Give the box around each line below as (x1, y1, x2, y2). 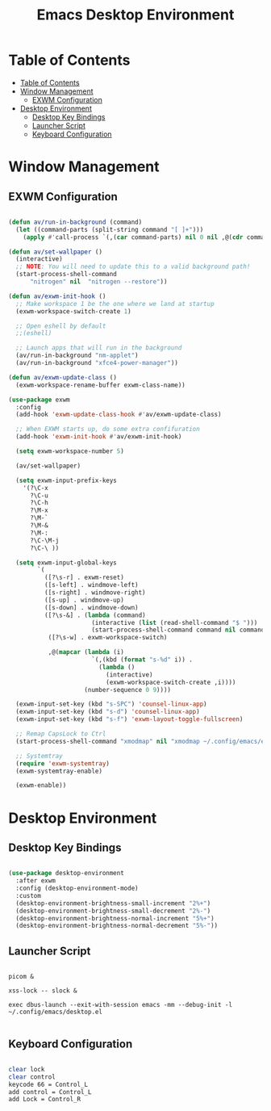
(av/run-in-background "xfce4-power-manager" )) (15, 359, 179, 367)
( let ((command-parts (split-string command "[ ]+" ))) (15, 225, 204, 233)
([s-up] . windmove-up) (44, 596, 125, 604)
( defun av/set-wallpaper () (8, 248, 103, 256)
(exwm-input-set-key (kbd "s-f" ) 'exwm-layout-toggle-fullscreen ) (15, 715, 244, 723)
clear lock (8, 1065, 45, 1073)
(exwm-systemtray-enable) (15, 767, 103, 775)
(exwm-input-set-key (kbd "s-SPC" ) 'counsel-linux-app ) (15, 700, 207, 708)
